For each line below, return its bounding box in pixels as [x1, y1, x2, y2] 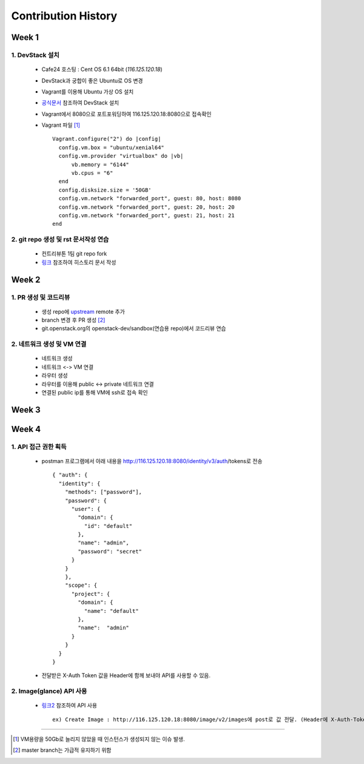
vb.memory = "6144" [71, 161, 130, 168]
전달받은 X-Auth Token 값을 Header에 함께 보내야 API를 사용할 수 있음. [41, 672, 211, 679]
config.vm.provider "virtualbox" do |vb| [58, 152, 184, 160]
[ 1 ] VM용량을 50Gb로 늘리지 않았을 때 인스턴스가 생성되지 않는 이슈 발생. [13, 735, 185, 743]
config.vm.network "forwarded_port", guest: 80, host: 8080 [58, 195, 241, 202]
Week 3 [11, 404, 41, 415]
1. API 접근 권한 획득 [11, 442, 67, 451]
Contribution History [11, 9, 118, 22]
